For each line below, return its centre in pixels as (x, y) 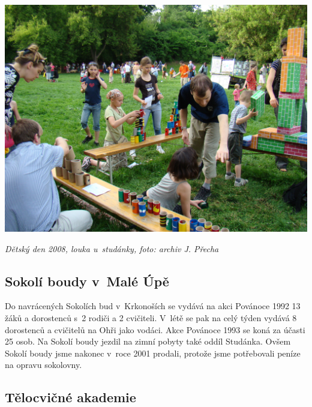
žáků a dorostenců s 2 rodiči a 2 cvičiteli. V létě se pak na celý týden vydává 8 (151, 317)
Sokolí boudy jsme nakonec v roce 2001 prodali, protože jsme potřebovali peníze (153, 353)
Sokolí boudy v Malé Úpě (87, 281)
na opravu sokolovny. (43, 365)
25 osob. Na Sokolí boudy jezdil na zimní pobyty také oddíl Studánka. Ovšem (148, 341)
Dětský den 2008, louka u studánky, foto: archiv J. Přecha (112, 248)
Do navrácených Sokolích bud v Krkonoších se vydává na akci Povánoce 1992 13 (153, 306)
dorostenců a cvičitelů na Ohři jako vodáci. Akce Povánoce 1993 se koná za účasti (155, 329)
